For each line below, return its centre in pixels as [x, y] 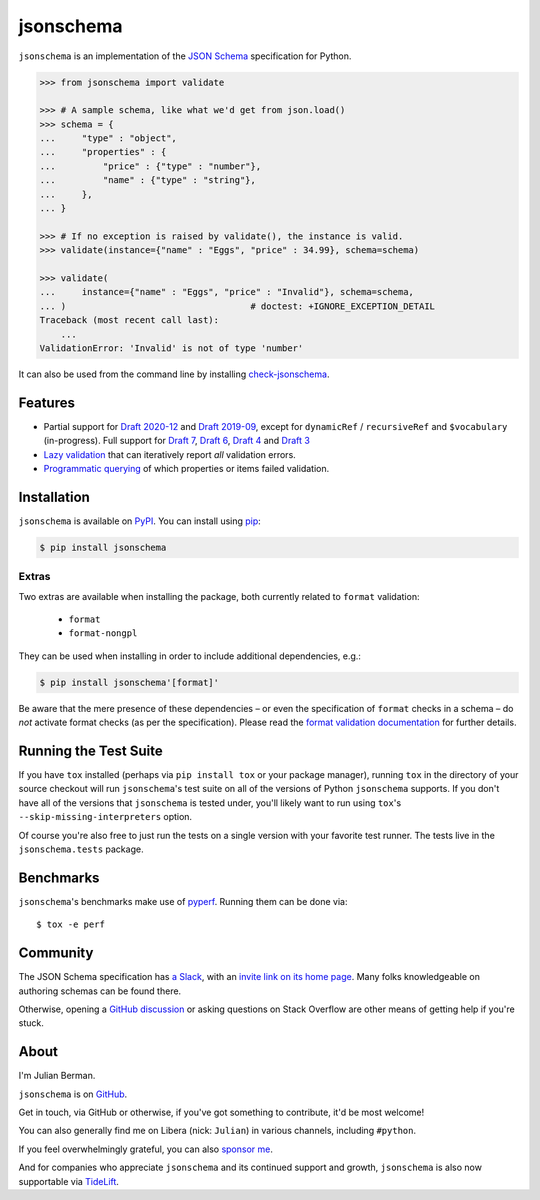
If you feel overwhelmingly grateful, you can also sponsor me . [146, 1149]
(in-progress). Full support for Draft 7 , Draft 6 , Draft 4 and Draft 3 [176, 441]
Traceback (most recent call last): [129, 320]
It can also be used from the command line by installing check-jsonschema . [174, 374]
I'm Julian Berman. [57, 1076]
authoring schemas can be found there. [100, 991]
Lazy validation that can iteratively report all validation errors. [170, 454]
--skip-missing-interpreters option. [105, 817]
